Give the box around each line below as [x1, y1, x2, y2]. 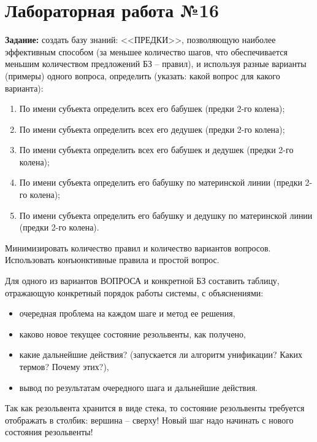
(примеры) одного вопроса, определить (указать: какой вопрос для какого [5, 69, 280, 82]
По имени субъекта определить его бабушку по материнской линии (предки [19, 176, 302, 189]
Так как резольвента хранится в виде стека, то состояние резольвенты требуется [5, 401, 305, 414]
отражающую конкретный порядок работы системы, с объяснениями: [5, 286, 264, 299]
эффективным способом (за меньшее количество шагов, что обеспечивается [5, 45, 288, 58]
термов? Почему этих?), [19, 360, 109, 373]
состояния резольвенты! [5, 425, 93, 438]
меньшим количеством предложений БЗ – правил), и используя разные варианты [5, 57, 307, 70]
